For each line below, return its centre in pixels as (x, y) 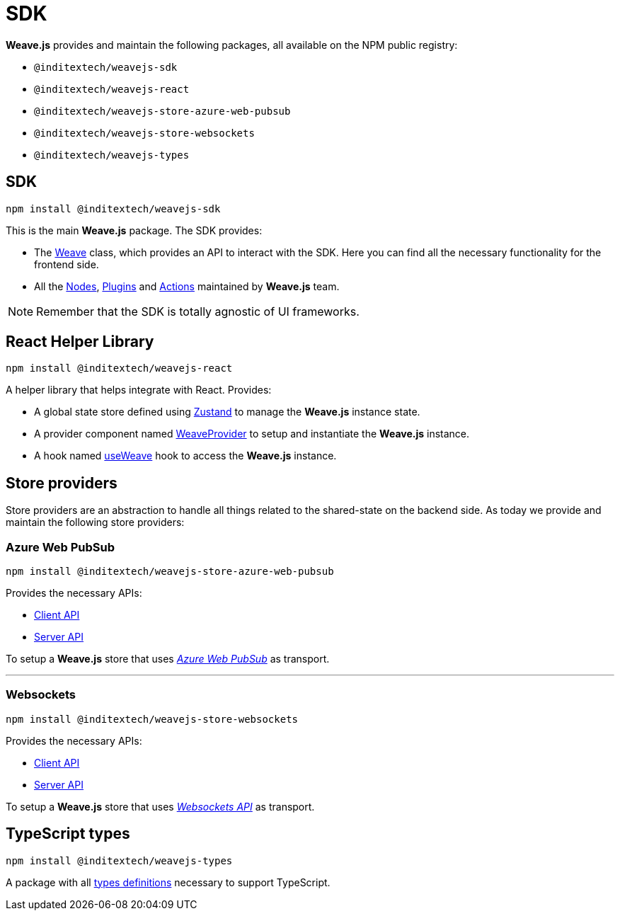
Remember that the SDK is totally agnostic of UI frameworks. (198, 311)
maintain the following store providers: (95, 522)
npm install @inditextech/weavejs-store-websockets (152, 719)
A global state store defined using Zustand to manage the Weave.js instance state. (227, 412)
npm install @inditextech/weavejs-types (119, 860)
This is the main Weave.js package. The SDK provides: (134, 230)
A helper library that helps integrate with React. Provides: (139, 390)
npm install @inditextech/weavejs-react (119, 368)
